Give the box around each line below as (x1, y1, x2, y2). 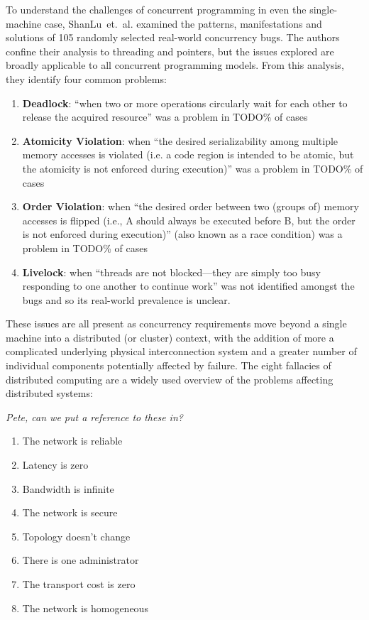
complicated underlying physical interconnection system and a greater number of (6, 344, 357, 359)
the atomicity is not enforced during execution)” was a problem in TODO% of (22, 161, 363, 175)
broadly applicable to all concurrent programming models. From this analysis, (6, 58, 344, 72)
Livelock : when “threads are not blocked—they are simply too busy (22, 264, 321, 279)
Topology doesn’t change (22, 528, 131, 543)
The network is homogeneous (22, 600, 148, 615)
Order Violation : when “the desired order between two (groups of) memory (22, 199, 359, 214)
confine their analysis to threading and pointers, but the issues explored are (6, 43, 334, 58)
